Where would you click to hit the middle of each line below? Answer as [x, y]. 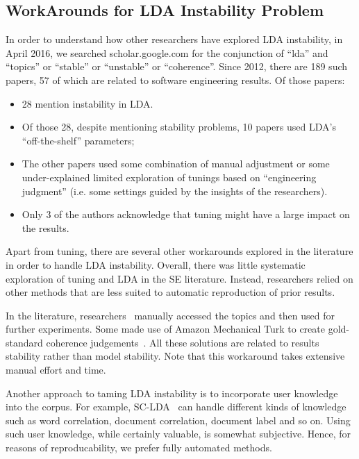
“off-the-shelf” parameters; [78, 140]
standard [24, 342]
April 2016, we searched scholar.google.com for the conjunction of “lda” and [167, 52]
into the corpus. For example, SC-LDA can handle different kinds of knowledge [176, 407]
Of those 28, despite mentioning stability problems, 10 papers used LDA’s [179, 127]
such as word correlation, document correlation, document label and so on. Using [178, 420]
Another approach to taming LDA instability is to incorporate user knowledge [172, 393]
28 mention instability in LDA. [87, 103]
